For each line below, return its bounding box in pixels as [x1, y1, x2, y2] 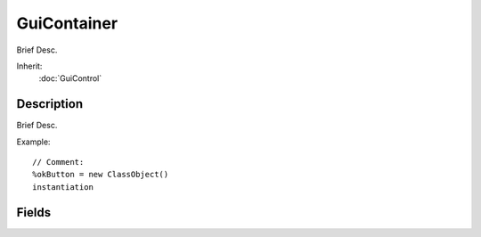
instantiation [32, 182, 94, 192]
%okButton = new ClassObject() [32, 169, 169, 180]
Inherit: [16, 61, 43, 71]
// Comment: [32, 157, 85, 168]
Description [16, 96, 84, 111]
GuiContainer [16, 13, 118, 33]
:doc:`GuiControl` [38, 73, 102, 84]
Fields [16, 205, 52, 220]
